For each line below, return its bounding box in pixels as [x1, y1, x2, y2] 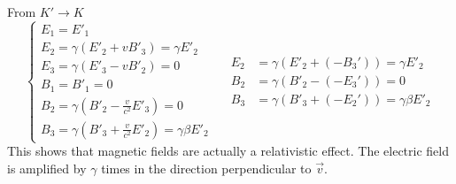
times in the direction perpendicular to [101, 158, 312, 177]
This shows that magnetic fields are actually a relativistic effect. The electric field [7, 142, 449, 160]
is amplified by [7, 158, 87, 177]
